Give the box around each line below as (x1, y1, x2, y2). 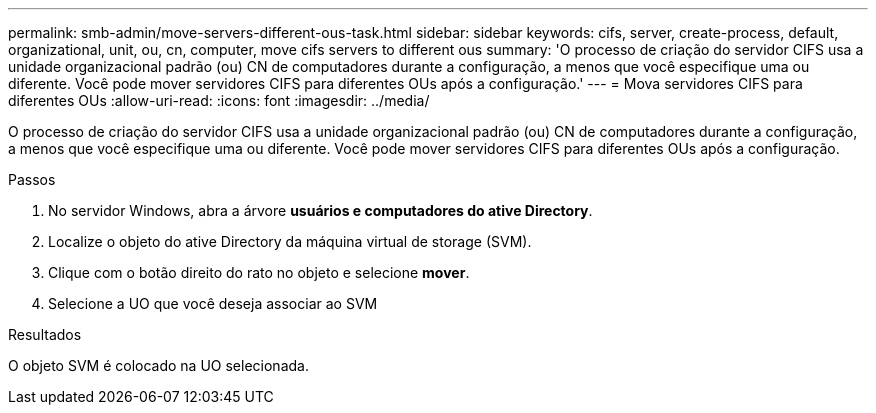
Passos (8, 171, 56, 188)
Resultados (8, 326, 82, 343)
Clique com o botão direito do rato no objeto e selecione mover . (48, 264, 470, 281)
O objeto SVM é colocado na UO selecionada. (8, 357, 309, 374)
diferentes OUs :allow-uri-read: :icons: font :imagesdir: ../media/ (8, 92, 430, 109)
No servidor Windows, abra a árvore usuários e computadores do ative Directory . (48, 202, 593, 219)
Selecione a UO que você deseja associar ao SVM (48, 295, 378, 312)
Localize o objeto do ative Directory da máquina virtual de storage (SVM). (48, 233, 532, 250)
